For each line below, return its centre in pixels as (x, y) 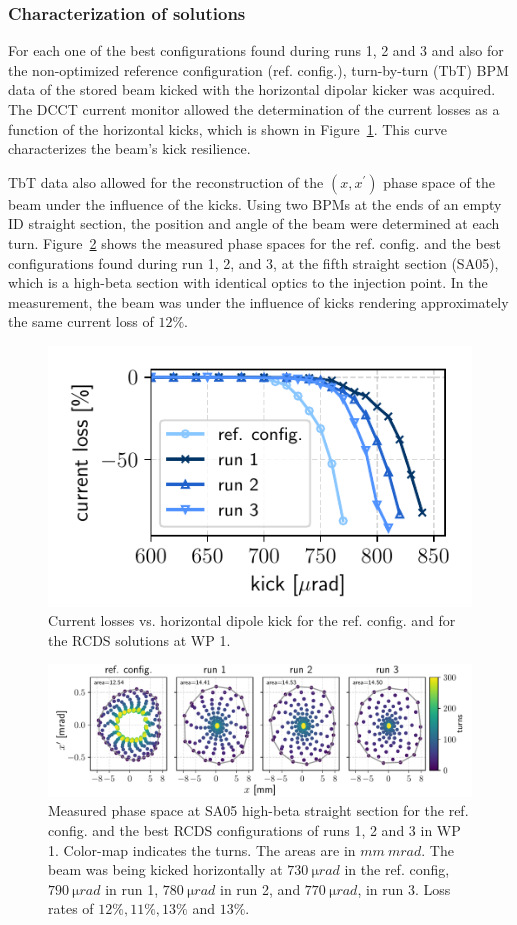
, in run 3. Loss (404, 888)
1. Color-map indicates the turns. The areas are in (202, 849)
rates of (71, 908)
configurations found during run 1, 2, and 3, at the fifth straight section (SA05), (253, 262)
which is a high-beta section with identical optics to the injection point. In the (248, 282)
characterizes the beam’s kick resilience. (129, 148)
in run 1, (132, 888)
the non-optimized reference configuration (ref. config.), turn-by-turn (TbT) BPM (258, 69)
